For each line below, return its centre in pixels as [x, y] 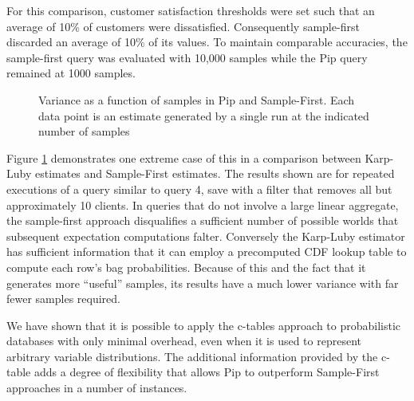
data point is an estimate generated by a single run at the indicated [204, 115]
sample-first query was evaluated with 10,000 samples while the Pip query [187, 57]
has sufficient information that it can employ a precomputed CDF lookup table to [207, 252]
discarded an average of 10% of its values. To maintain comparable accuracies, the [207, 42]
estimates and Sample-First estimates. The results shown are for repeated [215, 173]
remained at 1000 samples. [71, 73]
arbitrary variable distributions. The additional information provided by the [192, 356]
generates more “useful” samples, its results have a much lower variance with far [203, 283]
